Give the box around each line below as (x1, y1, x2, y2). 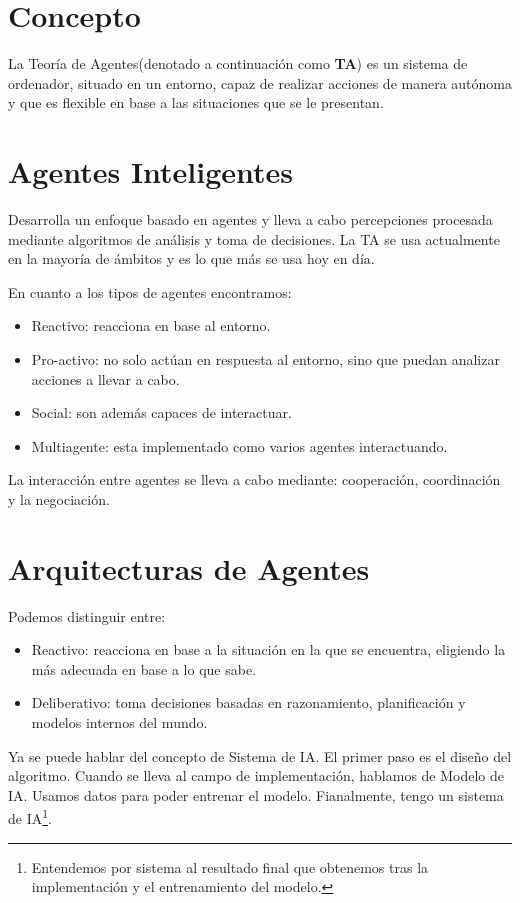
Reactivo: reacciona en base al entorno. (31, 315, 271, 336)
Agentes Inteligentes (8, 151, 294, 192)
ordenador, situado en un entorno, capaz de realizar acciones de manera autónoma (8, 72, 512, 93)
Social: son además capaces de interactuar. (31, 402, 292, 423)
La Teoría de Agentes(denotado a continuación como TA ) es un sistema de (8, 53, 468, 74)
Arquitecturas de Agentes (8, 547, 370, 588)
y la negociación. (8, 488, 110, 509)
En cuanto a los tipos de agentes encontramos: (8, 281, 292, 302)
